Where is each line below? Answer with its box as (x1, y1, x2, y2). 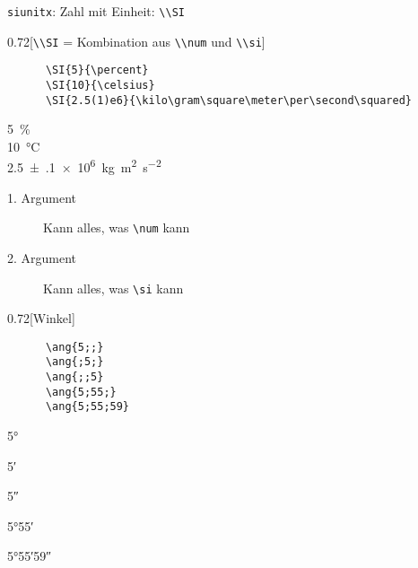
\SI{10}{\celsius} (45, 78, 155, 92)
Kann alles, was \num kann (43, 218, 190, 237)
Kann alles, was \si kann (43, 278, 184, 297)
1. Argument (7, 188, 77, 206)
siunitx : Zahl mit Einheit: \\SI (7, 2, 185, 20)
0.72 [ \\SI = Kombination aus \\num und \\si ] (7, 31, 266, 50)
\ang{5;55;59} (45, 400, 130, 414)
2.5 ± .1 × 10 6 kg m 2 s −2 (7, 155, 161, 177)
